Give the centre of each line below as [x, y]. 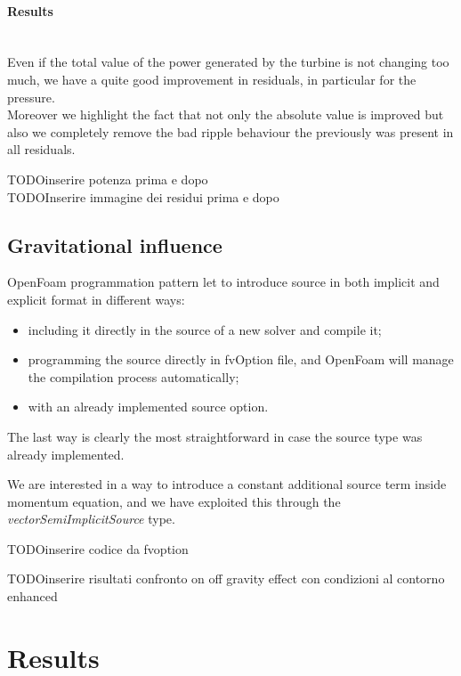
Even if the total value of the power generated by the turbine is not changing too [228, 62]
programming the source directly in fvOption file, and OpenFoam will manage [241, 359]
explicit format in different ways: [96, 299]
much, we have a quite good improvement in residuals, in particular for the [212, 79]
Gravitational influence [115, 244]
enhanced [32, 596]
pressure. [31, 97]
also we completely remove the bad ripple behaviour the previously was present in [230, 131]
